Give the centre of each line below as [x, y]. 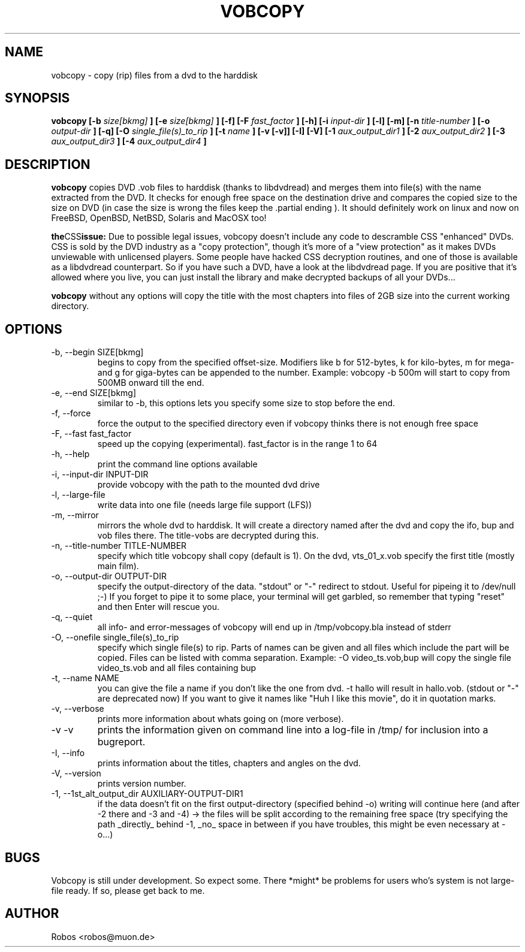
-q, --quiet [72, 617]
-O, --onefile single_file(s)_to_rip [115, 637]
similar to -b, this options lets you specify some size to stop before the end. [246, 403]
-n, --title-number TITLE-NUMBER [119, 546]
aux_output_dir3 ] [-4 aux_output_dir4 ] [129, 141]
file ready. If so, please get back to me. [128, 890]
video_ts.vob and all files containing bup [177, 668]
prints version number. [142, 784]
